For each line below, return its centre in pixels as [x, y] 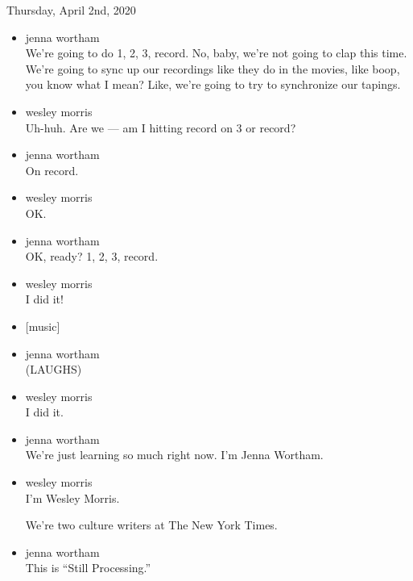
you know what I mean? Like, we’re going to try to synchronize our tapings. [213, 84]
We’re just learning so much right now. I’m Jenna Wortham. [174, 455]
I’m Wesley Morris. [72, 497]
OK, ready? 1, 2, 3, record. [92, 256]
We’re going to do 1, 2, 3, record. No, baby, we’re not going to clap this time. [216, 53]
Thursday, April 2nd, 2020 [71, 10]
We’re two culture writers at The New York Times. [151, 525]
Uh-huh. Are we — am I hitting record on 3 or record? [161, 127]
